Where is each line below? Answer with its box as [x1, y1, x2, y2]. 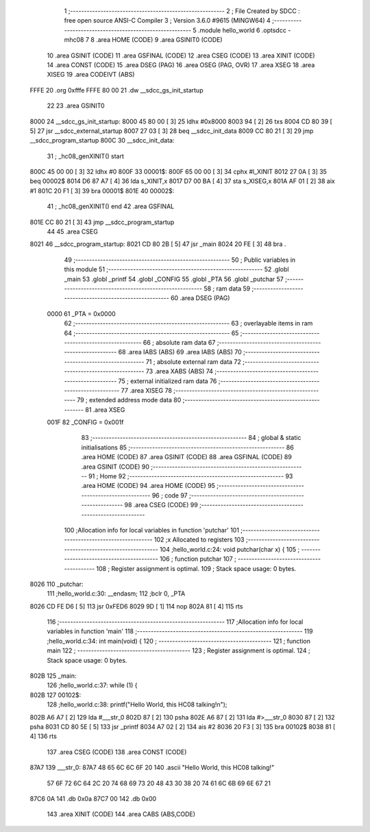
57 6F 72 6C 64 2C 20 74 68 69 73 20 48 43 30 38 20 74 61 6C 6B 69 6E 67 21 [47, 779, 271, 787]
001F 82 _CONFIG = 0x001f [47, 418, 124, 426]
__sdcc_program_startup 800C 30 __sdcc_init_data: [29, 136, 175, 145]
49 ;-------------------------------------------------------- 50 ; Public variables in [64, 256, 296, 264]
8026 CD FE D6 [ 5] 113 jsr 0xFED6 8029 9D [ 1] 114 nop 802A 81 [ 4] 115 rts [29, 602, 243, 610]
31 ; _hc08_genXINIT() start [47, 151, 125, 160]
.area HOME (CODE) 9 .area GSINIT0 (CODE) [96, 36, 223, 44]
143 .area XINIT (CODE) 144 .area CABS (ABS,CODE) [47, 810, 195, 818]
